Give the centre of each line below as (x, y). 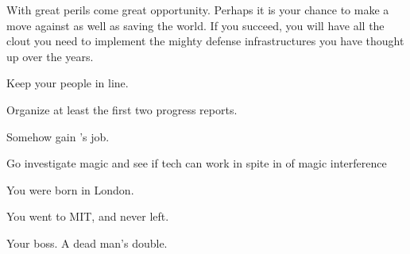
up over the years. (50, 56)
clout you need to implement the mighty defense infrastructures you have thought (205, 41)
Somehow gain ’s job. (58, 136)
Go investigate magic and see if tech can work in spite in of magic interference (197, 163)
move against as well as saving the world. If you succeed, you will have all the (195, 25)
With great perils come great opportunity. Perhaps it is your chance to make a (198, 10)
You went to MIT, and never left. (88, 216)
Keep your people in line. (68, 83)
